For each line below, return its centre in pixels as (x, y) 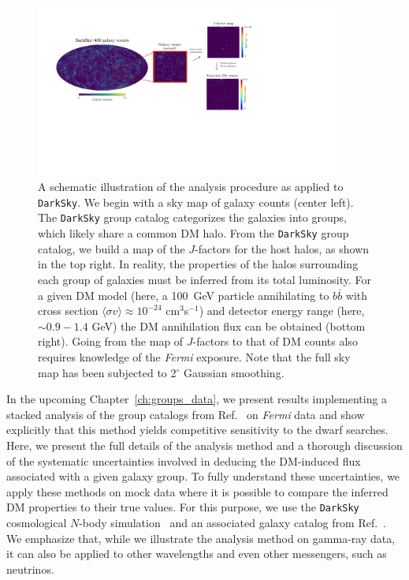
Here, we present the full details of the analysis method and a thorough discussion (204, 445)
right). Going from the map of (111, 341)
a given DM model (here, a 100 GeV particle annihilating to (184, 295)
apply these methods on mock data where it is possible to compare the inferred (197, 491)
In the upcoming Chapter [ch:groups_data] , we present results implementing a (197, 399)
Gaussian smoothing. (234, 372)
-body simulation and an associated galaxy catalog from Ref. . (232, 522)
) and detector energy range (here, (282, 311)
